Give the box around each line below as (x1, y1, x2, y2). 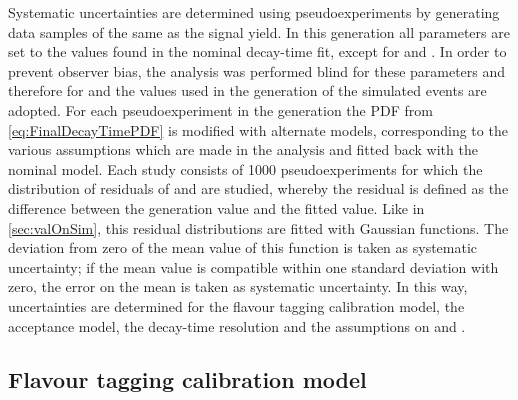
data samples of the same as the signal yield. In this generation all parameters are (8, 21, 510, 42)
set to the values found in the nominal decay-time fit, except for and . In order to (8, 41, 507, 62)
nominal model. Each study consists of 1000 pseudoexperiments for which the (8, 158, 483, 179)
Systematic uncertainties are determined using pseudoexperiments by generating (8, 2, 500, 22)
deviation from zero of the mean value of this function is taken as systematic (8, 237, 478, 258)
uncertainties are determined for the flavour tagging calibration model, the (8, 295, 465, 316)
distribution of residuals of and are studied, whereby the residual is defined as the (8, 178, 509, 199)
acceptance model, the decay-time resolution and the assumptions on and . (8, 315, 466, 336)
